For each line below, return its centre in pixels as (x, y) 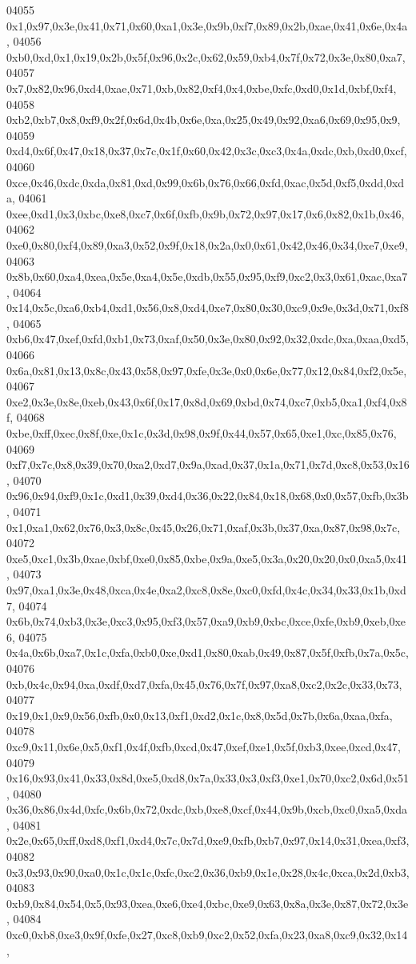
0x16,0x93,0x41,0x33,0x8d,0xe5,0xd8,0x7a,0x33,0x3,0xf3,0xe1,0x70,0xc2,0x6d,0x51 (208, 778)
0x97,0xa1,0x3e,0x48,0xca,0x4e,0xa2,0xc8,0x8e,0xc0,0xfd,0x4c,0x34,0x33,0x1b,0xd (206, 589)
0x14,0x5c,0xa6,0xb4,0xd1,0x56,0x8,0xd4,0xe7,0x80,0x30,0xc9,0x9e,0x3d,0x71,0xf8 (208, 308)
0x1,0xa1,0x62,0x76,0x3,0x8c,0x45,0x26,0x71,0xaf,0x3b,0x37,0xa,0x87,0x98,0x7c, (204, 527)
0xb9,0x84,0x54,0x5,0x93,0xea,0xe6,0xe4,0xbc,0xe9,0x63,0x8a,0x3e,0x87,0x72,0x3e (208, 903)
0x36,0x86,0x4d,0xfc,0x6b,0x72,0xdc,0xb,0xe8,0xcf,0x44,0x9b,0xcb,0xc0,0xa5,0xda (207, 809)
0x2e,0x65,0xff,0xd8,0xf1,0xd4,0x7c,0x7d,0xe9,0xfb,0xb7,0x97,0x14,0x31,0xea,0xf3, (208, 840)
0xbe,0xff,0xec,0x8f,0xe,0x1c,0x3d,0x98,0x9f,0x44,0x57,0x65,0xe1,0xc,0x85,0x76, (202, 433)
